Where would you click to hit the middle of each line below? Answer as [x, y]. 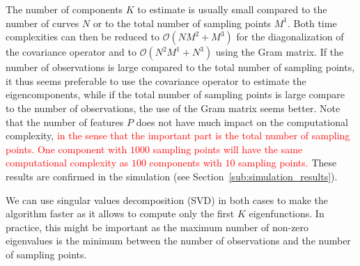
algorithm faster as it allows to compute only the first [120, 213]
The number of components [64, 9]
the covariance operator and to [71, 52]
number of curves [42, 23]
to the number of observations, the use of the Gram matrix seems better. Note [173, 108]
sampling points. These [288, 163]
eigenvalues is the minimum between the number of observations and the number [178, 241]
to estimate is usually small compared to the [232, 9]
